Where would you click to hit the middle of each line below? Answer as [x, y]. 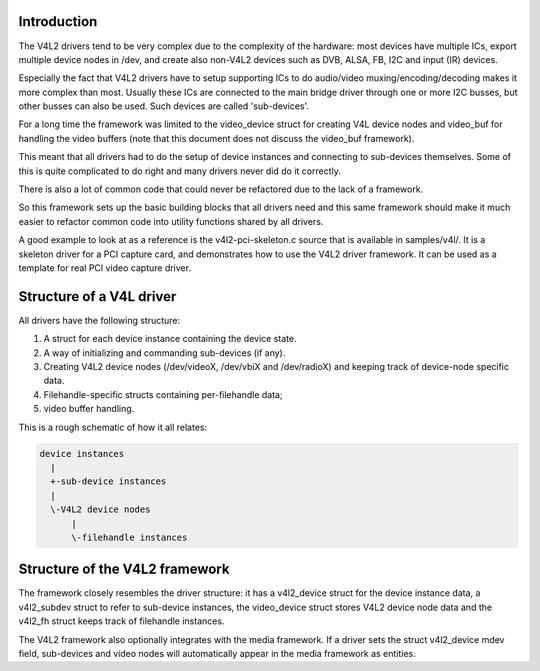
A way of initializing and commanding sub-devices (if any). [164, 352]
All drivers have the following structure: [99, 320]
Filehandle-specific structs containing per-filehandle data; [163, 394]
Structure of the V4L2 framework [124, 569]
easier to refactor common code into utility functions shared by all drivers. [171, 221]
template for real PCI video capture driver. [105, 267]
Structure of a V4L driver [97, 296]
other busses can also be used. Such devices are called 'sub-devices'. [164, 106]
